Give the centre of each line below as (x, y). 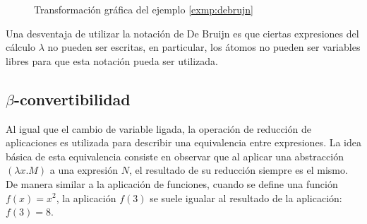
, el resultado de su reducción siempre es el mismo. (238, 170)
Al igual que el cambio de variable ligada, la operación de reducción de (158, 128)
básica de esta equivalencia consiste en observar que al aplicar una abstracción (175, 156)
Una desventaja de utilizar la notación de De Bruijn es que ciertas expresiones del (182, 33)
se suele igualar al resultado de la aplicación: (246, 198)
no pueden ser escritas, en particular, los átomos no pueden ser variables (204, 47)
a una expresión (84, 170)
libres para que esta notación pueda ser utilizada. (112, 60)
